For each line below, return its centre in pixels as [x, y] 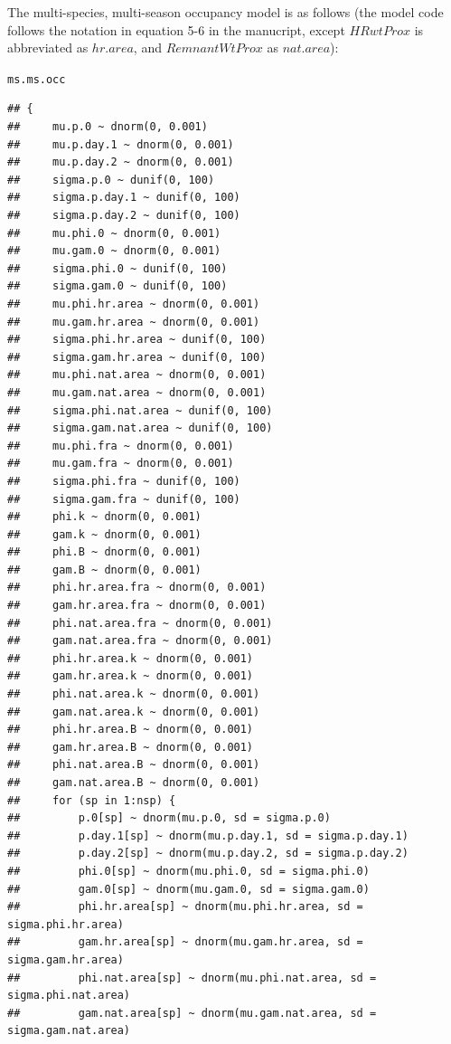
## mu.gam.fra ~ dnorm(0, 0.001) [121, 464]
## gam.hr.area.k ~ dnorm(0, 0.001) [131, 676]
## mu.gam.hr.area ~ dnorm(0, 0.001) [134, 322]
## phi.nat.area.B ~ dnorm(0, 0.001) [134, 765]
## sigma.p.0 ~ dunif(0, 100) [111, 180]
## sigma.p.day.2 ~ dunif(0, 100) [124, 215]
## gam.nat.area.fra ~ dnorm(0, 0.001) [140, 641]
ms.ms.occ [37, 79]
